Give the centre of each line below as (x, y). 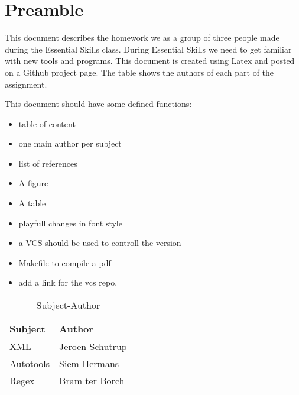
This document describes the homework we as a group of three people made (142, 38)
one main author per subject (70, 143)
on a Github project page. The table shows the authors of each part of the (139, 72)
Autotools (30, 364)
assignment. (26, 84)
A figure (33, 183)
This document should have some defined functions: (98, 104)
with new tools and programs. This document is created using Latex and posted (150, 61)
